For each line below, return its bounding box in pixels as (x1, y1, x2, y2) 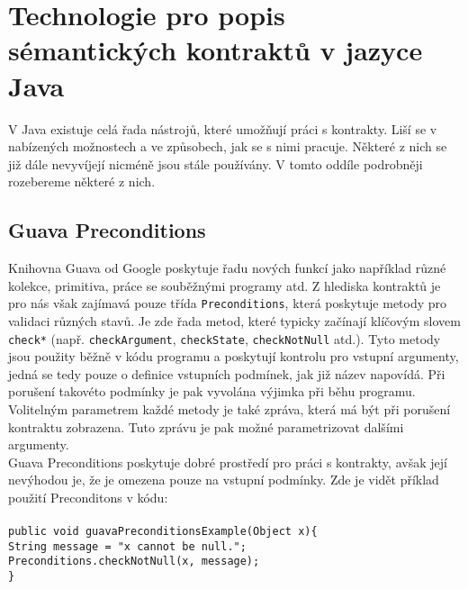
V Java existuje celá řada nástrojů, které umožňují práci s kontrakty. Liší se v (8, 119, 437, 138)
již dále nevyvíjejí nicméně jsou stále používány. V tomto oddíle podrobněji (8, 154, 423, 173)
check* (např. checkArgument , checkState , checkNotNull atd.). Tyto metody (8, 329, 441, 348)
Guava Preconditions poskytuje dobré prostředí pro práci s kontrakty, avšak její (8, 452, 447, 471)
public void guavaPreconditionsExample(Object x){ (8, 525, 318, 539)
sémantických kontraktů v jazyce (8, 32, 423, 68)
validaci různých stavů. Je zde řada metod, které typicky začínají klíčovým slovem (8, 311, 461, 330)
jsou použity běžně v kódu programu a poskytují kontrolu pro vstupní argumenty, (8, 347, 459, 366)
